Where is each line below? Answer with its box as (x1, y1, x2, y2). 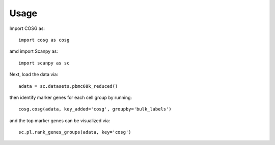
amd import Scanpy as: (9, 48, 58, 54)
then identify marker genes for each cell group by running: (9, 94, 132, 100)
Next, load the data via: (9, 71, 59, 78)
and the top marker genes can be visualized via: (9, 117, 111, 124)
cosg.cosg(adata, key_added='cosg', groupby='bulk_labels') (18, 106, 172, 112)
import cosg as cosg (18, 37, 70, 43)
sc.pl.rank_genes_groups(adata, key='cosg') (18, 129, 132, 135)
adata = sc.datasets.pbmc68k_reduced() (18, 83, 118, 89)
